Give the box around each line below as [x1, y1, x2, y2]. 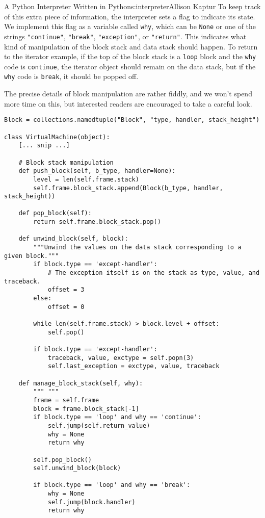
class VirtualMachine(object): [4, 133, 110, 141]
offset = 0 [47, 303, 85, 310]
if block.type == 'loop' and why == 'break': [33, 481, 191, 489]
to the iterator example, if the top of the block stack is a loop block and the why [4, 51, 256, 62]
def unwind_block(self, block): [18, 235, 128, 243]
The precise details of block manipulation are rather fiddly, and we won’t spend [4, 88, 252, 99]
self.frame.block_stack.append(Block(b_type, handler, [33, 184, 223, 192]
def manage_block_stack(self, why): [18, 379, 143, 387]
